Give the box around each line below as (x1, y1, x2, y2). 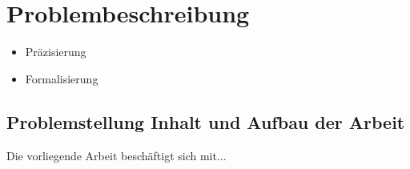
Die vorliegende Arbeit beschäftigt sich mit (6, 147, 217, 163)
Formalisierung (25, 70, 98, 87)
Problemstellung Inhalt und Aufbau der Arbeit (6, 109, 405, 134)
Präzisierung (25, 43, 86, 60)
